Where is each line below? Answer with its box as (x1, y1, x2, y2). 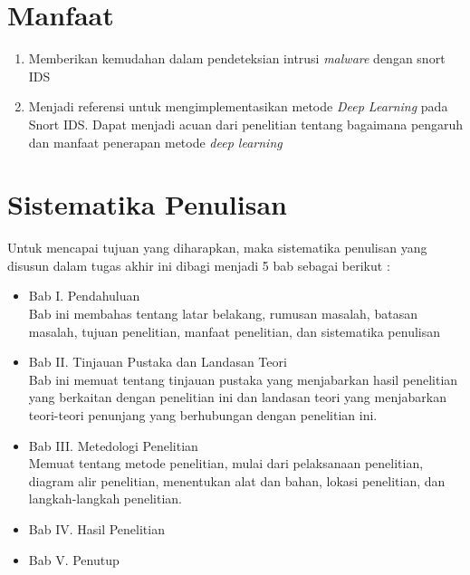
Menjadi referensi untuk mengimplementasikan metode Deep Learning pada (28, 97, 448, 116)
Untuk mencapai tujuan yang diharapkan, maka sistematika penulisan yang (7, 238, 427, 257)
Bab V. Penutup (28, 550, 120, 569)
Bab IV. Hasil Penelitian (28, 519, 165, 538)
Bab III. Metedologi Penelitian (28, 436, 198, 455)
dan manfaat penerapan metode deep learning (28, 132, 283, 151)
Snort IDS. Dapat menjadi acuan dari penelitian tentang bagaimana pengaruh (28, 114, 464, 133)
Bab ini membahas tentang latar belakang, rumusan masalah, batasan (28, 304, 417, 322)
